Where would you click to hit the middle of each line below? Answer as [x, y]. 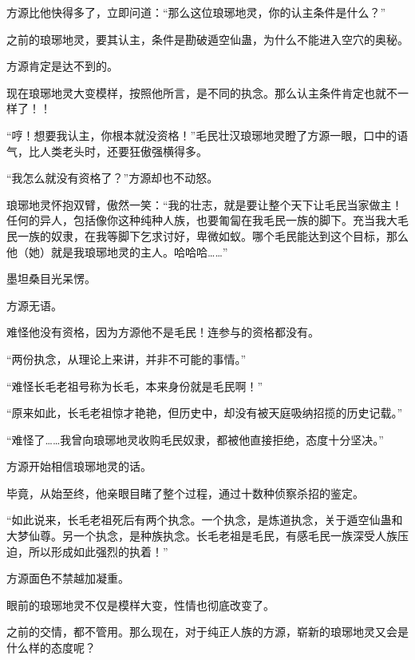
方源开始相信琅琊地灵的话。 [79, 466]
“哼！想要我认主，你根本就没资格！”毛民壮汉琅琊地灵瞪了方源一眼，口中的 [202, 135]
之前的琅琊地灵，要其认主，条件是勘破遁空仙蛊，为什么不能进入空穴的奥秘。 [207, 39]
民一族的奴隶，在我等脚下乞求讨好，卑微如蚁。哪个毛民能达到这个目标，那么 [207, 235]
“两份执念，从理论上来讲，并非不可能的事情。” [126, 358]
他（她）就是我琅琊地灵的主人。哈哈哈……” [117, 251]
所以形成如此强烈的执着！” [98, 551]
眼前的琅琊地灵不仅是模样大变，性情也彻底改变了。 [140, 604]
